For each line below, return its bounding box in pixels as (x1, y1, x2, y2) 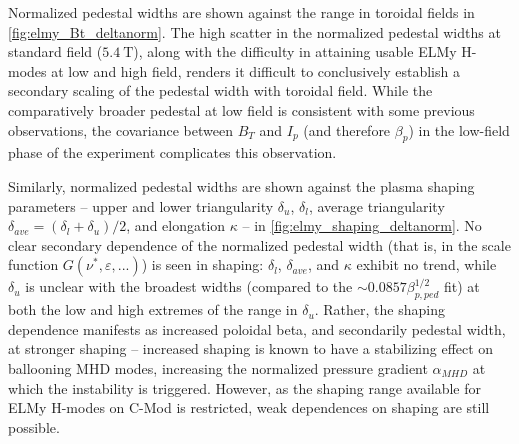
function (8, 254, 59, 275)
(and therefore (303, 119, 391, 140)
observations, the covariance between (8, 119, 233, 140)
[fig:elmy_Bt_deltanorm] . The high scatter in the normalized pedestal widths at (8, 21, 501, 42)
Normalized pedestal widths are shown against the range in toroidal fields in (8, 2, 475, 22)
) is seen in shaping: (141, 254, 264, 275)
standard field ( (8, 41, 103, 62)
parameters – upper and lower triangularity (8, 195, 274, 216)
